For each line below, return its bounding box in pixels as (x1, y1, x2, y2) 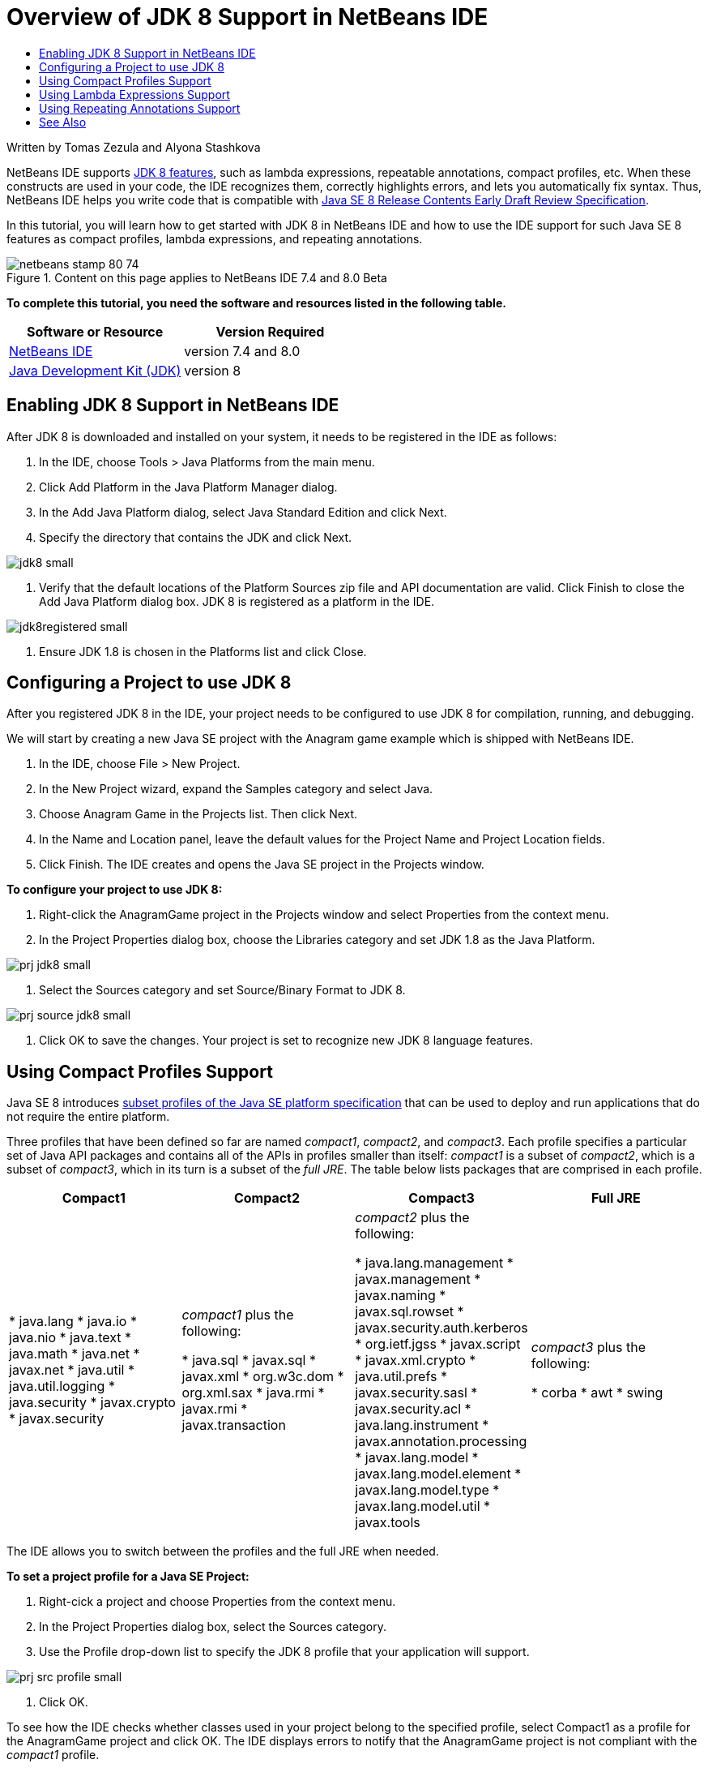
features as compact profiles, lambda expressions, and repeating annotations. (6, 231, 423, 246)
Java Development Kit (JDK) (9, 362, 181, 379)
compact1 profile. (6, 1748, 100, 1762)
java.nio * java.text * (9, 1329, 132, 1346)
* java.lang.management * (355, 1255, 514, 1272)
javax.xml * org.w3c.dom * (181, 1368, 344, 1385)
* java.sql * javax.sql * (181, 1352, 316, 1369)
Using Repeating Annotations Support (39, 101, 241, 115)
